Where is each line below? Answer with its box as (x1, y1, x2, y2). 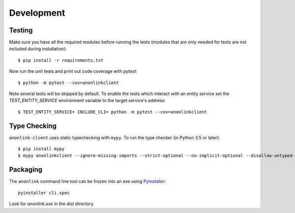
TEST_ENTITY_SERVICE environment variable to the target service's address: (9, 97, 166, 103)
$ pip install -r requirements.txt (18, 57, 104, 63)
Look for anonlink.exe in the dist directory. (9, 201, 95, 207)
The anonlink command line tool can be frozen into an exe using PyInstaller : (9, 179, 166, 184)
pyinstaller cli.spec (18, 190, 70, 195)
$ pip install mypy (18, 146, 65, 152)
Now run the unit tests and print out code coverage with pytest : (9, 68, 138, 74)
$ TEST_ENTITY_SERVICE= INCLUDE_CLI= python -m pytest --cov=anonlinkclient (18, 109, 207, 115)
